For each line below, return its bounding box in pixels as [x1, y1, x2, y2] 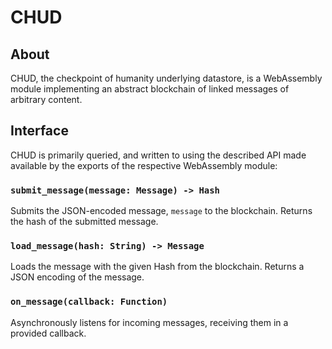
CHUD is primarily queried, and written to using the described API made [10, 149, 307, 161]
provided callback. [10, 327, 87, 339]
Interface [10, 122, 69, 140]
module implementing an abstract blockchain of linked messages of [10, 83, 290, 95]
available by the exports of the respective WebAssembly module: [10, 159, 278, 171]
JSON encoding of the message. [10, 271, 145, 283]
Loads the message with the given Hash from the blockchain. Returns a [10, 261, 305, 273]
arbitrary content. [10, 94, 83, 105]
